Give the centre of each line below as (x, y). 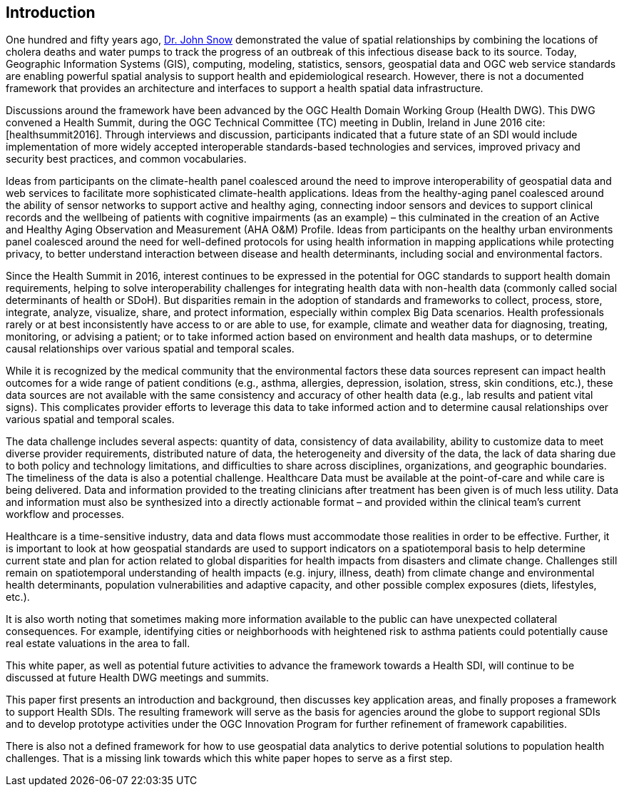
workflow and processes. (65, 514)
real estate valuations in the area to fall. (98, 644)
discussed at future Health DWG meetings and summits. (137, 678)
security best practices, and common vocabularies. (126, 159)
